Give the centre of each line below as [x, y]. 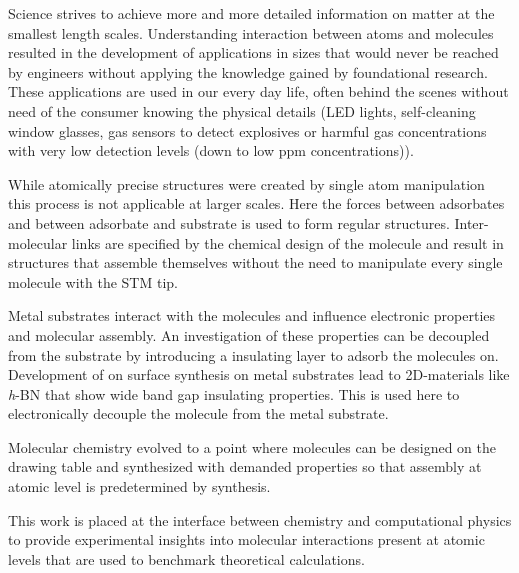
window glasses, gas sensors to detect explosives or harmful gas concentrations [247, 130]
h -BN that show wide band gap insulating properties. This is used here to [234, 393]
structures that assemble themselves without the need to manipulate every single [255, 262]
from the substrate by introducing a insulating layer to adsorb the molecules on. [253, 354]
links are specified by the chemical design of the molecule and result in [287, 242]
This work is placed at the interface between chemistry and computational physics [260, 519]
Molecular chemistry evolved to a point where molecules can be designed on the [252, 446]
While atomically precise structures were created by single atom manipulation [246, 183]
